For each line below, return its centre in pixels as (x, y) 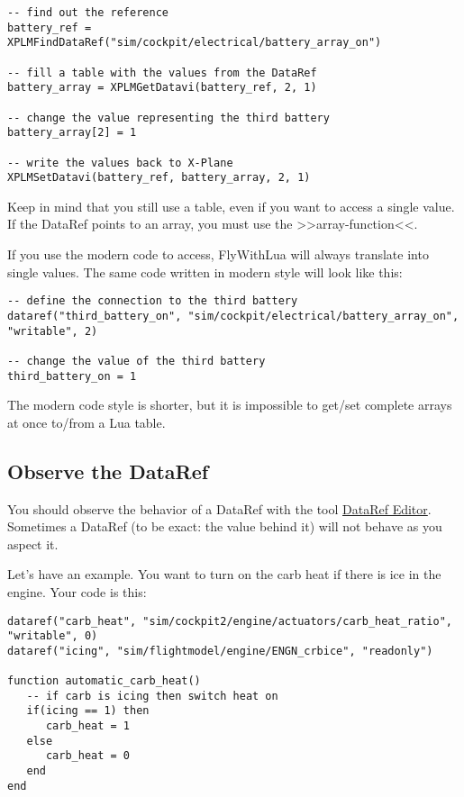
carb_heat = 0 (88, 756)
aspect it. (33, 543)
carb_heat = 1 (88, 726)
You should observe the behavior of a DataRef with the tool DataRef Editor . (219, 508)
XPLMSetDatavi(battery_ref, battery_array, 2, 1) (159, 178)
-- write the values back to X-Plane (120, 163)
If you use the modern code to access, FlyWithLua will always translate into (218, 254)
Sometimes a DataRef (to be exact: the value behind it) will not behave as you (225, 526)
